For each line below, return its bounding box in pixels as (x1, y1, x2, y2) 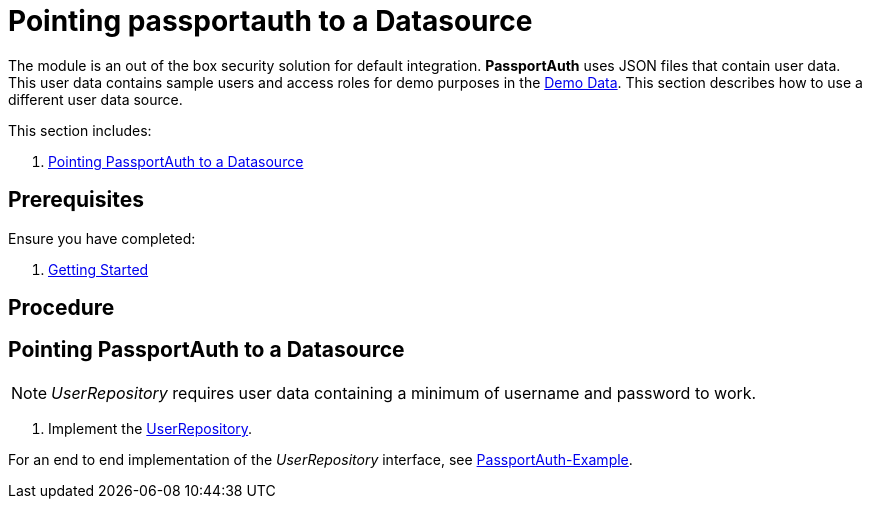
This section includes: (8, 121, 152, 139)
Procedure (8, 295, 115, 321)
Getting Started (48, 260, 149, 278)
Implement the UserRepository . (48, 419, 253, 437)
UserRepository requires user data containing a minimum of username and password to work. (51, 382, 757, 403)
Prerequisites (8, 187, 144, 213)
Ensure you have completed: (8, 229, 196, 247)
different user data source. (8, 90, 183, 108)
